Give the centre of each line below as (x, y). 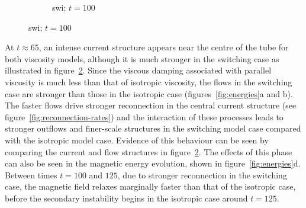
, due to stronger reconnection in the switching (202, 175)
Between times (31, 175)
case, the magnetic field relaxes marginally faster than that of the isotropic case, (150, 186)
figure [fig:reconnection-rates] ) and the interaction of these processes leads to (144, 116)
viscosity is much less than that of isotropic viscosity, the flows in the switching (149, 81)
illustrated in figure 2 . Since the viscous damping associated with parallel (138, 70)
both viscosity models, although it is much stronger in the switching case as (142, 58)
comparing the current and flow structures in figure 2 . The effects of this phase (149, 151)
